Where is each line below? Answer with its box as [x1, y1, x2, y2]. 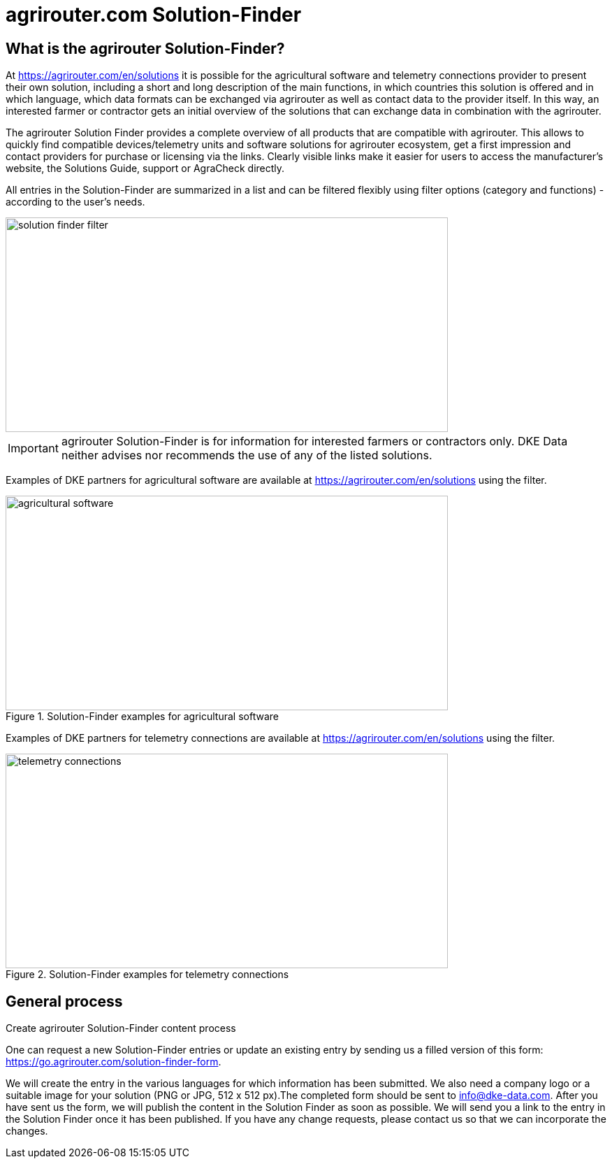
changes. [6, 1125, 48, 1137]
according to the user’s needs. [6, 196, 145, 208]
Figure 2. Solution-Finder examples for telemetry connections [6, 968, 289, 981]
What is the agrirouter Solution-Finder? [6, 39, 285, 57]
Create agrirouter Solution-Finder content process [6, 1022, 236, 1035]
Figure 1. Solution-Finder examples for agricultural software [6, 710, 279, 723]
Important [8, 441, 59, 456]
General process [6, 992, 123, 1010]
